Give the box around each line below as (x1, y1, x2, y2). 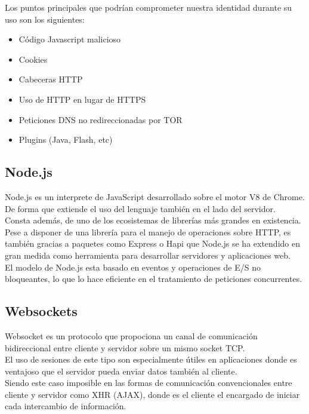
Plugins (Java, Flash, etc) (18, 133, 113, 146)
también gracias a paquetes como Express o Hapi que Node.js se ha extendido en (5, 237, 300, 250)
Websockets (5, 302, 78, 320)
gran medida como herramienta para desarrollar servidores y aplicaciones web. (5, 249, 291, 261)
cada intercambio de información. (5, 400, 126, 412)
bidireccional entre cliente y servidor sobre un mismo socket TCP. (5, 341, 245, 354)
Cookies (18, 53, 48, 65)
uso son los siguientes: (5, 13, 85, 25)
